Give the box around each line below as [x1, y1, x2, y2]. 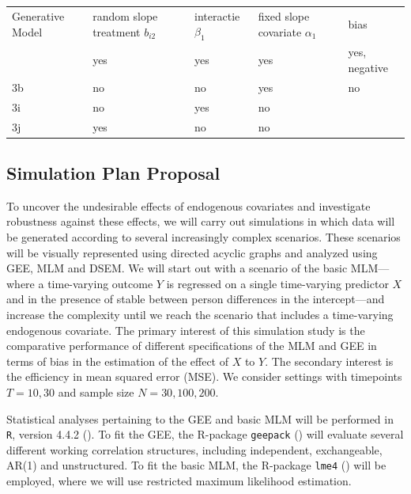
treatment [92, 23, 141, 40]
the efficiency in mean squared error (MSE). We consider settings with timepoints [6, 368, 402, 385]
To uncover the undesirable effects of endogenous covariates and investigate [6, 197, 371, 214]
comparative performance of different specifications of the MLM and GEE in [6, 337, 377, 354]
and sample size [58, 383, 134, 400]
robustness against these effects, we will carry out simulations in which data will [6, 213, 395, 230]
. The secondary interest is [265, 352, 394, 369]
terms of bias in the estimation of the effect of [6, 352, 229, 369]
